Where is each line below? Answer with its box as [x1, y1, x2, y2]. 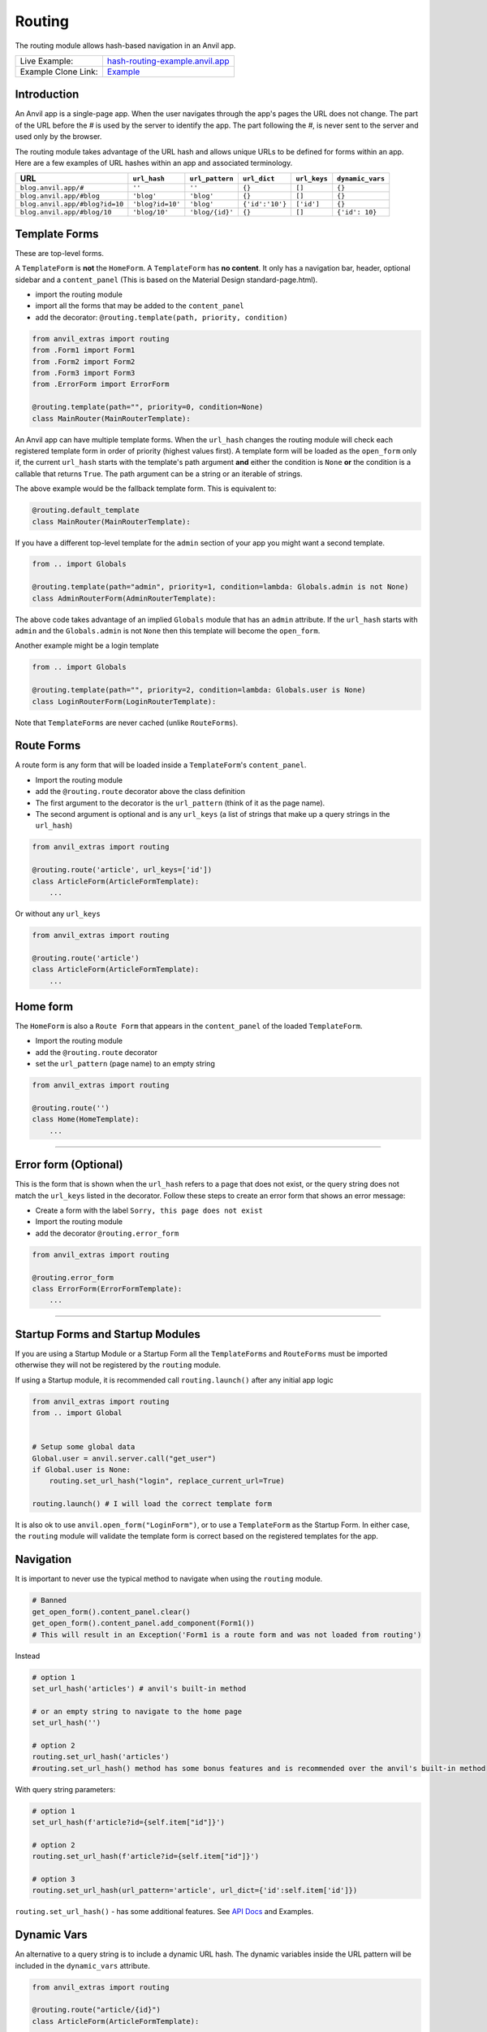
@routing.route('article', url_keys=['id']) [32, 866, 213, 875]
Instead [15, 1651, 41, 1661]
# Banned [32, 1596, 67, 1605]
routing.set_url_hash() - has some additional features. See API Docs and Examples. [15, 1907, 314, 1917]
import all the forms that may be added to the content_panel [35, 301, 245, 310]
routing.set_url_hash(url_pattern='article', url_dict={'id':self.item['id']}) [32, 1886, 358, 1895]
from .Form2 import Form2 [32, 357, 136, 366]
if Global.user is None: [32, 1465, 131, 1474]
